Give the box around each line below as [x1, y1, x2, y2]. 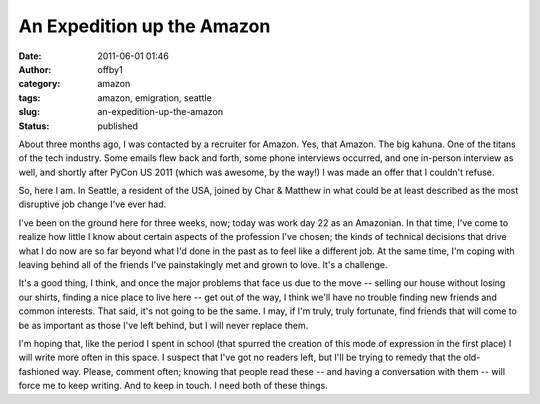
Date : [18, 50, 42, 62]
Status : [18, 120, 50, 132]
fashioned [18, 365, 60, 377]
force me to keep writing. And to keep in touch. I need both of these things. [18, 380, 329, 392]
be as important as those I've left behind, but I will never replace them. [18, 319, 309, 331]
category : [18, 78, 61, 90]
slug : [18, 106, 40, 118]
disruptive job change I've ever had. [18, 198, 167, 210]
